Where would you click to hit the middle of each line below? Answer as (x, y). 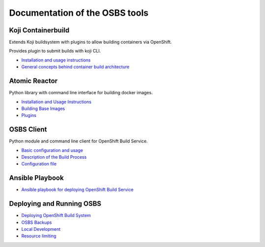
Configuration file (39, 164)
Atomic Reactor (33, 81)
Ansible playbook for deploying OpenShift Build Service (77, 190)
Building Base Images (43, 109)
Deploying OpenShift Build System (56, 216)
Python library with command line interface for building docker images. (81, 93)
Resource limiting (39, 236)
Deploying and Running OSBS (55, 204)
